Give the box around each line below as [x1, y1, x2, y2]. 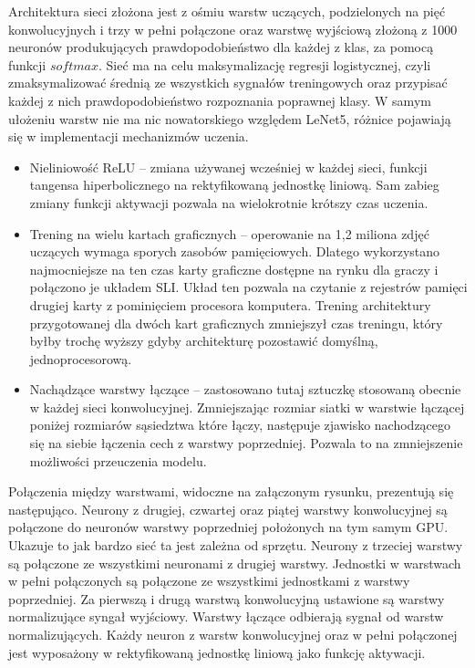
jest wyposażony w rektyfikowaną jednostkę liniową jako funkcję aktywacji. [8, 642, 426, 662]
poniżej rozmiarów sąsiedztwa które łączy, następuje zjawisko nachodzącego [29, 415, 451, 434]
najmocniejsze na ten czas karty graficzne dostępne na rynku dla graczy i [29, 259, 439, 278]
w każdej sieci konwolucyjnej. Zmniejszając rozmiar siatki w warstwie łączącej [29, 397, 465, 416]
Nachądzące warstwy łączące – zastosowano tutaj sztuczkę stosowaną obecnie [29, 380, 461, 399]
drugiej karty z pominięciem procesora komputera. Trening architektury [29, 295, 431, 314]
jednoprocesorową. [29, 349, 132, 368]
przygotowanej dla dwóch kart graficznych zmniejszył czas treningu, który [29, 313, 443, 332]
